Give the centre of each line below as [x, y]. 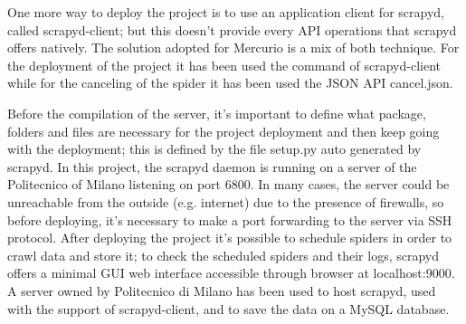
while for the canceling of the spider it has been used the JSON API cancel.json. [230, 83]
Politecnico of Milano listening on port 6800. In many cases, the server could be [228, 184]
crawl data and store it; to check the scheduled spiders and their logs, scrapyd [223, 255]
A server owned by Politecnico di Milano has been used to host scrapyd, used [222, 290]
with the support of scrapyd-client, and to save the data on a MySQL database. [228, 308]
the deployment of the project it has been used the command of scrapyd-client [224, 65]
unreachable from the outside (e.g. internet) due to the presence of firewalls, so [226, 201]
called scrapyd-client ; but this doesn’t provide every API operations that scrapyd [232, 29]
